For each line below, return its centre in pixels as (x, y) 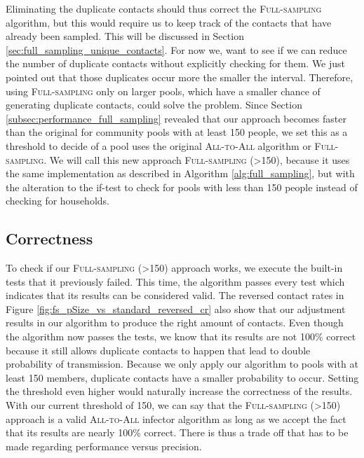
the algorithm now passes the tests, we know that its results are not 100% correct (181, 336)
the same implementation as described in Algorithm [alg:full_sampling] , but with (180, 173)
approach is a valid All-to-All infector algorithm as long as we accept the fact (176, 418)
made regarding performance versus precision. (104, 446)
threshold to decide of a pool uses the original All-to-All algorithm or (159, 145)
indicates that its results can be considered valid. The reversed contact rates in (175, 295)
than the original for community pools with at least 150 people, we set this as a (177, 132)
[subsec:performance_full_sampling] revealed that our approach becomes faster (176, 118)
